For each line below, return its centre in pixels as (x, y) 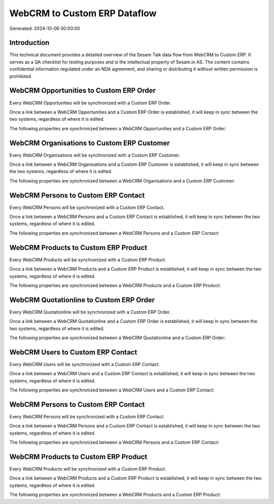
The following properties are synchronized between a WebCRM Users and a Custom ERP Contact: (112, 390)
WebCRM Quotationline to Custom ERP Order (82, 300)
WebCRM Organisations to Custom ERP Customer (90, 143)
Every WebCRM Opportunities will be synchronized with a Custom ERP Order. (90, 103)
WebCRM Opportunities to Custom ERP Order (82, 91)
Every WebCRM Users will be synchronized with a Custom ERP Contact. (84, 364)
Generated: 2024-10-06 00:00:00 (45, 28)
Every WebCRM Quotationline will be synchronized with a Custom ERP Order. (90, 312)
